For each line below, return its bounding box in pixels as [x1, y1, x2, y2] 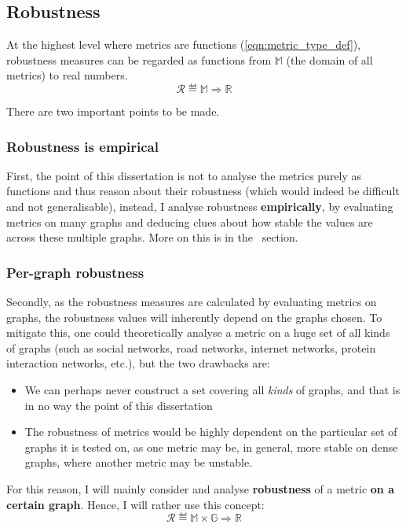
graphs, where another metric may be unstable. [24, 454, 253, 471]
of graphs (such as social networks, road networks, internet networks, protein [6, 339, 376, 356]
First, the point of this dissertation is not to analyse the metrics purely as [6, 167, 362, 183]
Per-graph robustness [6, 262, 144, 282]
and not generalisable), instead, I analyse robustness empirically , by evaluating [6, 198, 393, 214]
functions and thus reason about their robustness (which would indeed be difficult [6, 183, 400, 199]
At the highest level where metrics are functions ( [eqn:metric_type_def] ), [6, 36, 361, 53]
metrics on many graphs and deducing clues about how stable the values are [6, 213, 373, 230]
